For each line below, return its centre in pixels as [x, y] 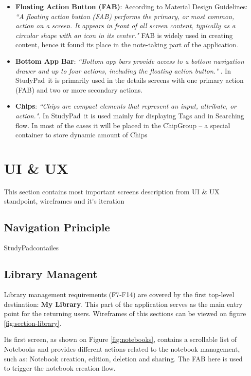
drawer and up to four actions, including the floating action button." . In [123, 70]
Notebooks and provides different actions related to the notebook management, [122, 349]
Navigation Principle [57, 227]
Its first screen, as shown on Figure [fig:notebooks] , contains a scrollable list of [120, 339]
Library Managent [51, 274]
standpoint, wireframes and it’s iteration [64, 201]
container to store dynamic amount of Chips [81, 135]
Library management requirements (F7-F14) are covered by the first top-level [119, 294]
